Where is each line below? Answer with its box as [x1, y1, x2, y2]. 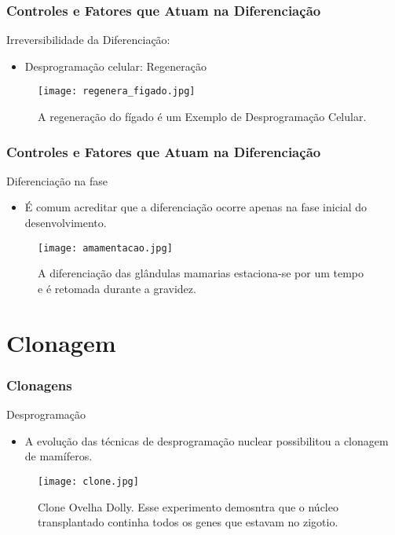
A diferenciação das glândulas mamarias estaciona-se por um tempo [38, 265, 364, 281]
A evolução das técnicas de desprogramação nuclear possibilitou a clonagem [24, 432, 389, 449]
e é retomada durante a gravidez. [38, 280, 196, 296]
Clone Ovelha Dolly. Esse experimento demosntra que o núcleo [38, 498, 338, 515]
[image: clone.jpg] [38, 475, 139, 487]
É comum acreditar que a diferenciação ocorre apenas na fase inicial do [24, 199, 368, 215]
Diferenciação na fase [6, 172, 108, 189]
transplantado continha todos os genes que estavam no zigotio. [38, 514, 338, 530]
